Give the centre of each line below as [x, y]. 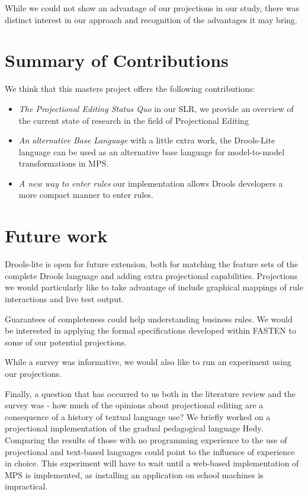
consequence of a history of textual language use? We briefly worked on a [138, 416]
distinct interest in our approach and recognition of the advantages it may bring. [151, 19]
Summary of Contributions [117, 60]
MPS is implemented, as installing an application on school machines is [134, 474]
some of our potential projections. [66, 342]
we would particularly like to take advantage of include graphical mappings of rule [154, 287]
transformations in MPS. [64, 163]
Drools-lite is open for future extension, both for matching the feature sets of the [152, 264]
